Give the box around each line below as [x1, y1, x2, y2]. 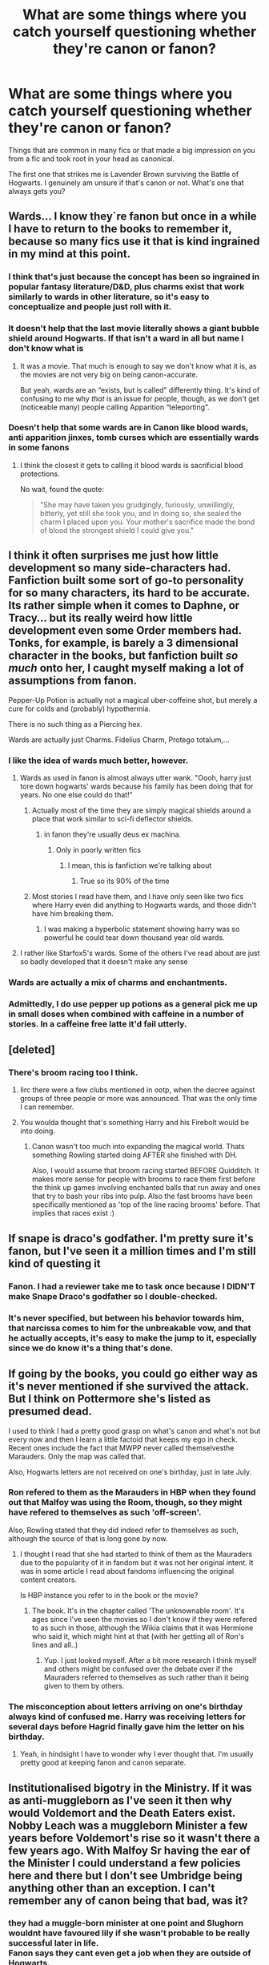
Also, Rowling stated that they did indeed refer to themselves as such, [8, 1525, 239, 1535]
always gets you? [8, 186, 66, 196]
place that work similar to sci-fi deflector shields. [31, 813, 194, 823]
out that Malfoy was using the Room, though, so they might [8, 1497, 243, 1508]
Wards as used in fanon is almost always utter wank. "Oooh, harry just [19, 773, 252, 782]
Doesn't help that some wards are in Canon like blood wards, [8, 422, 249, 434]
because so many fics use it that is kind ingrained [8, 235, 260, 248]
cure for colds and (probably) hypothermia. [8, 704, 151, 713]
